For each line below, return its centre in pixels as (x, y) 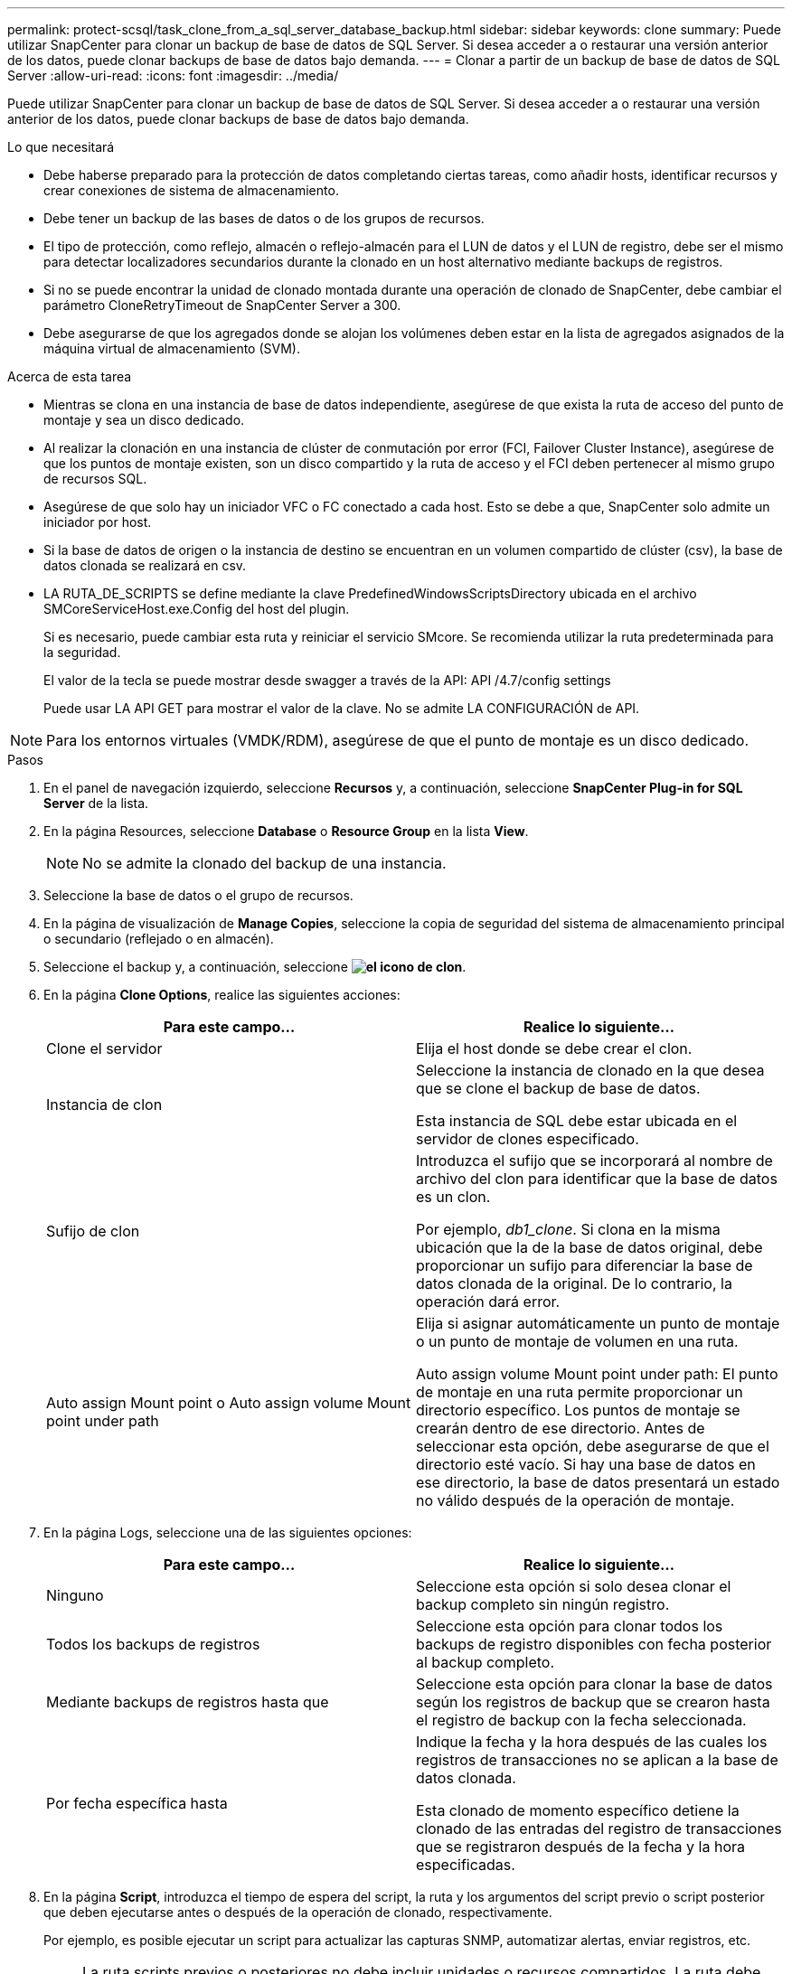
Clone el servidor (104, 1048)
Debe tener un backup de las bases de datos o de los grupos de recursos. (264, 218)
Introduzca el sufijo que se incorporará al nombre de (594, 1161)
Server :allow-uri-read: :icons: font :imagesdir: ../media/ (173, 75)
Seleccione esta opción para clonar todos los (570, 1626)
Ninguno (75, 1595)
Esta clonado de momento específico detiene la (578, 1810)
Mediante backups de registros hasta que (188, 1702)
